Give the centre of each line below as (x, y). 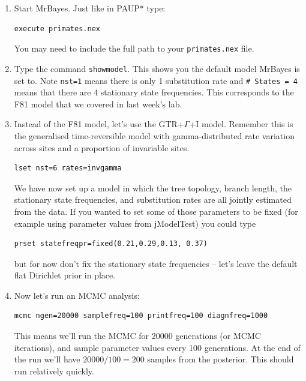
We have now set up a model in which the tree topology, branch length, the (153, 187)
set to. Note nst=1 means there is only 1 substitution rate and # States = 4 (156, 80)
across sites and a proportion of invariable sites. (102, 147)
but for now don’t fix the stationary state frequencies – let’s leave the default (156, 263)
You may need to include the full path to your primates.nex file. (134, 48)
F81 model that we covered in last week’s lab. (98, 103)
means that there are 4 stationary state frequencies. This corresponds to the (154, 92)
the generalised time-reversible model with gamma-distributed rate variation (154, 135)
